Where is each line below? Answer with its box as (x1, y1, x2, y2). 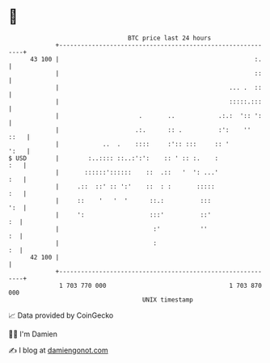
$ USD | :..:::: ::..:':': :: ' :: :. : (8, 154, 219, 163)
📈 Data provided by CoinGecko (8, 310, 114, 320)
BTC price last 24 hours (128, 34, 212, 42)
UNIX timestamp (141, 295, 194, 304)
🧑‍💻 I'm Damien (8, 329, 58, 339)
